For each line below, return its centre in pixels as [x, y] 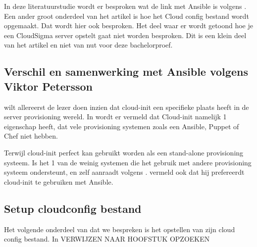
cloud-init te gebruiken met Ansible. [59, 181]
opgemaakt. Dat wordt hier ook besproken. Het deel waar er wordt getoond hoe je [128, 25]
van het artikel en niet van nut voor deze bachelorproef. [88, 45]
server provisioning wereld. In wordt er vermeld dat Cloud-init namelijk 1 [115, 117]
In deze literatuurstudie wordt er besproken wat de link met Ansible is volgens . [125, 6]
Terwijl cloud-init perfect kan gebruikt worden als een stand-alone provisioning [124, 152]
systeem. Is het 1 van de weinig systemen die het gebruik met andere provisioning [128, 162]
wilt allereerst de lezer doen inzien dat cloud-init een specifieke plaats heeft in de [127, 107]
